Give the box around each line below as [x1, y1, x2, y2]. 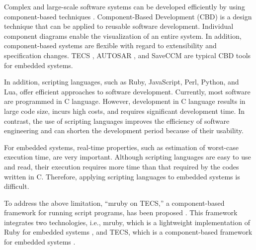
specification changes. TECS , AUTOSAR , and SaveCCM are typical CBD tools [4, 50, 251, 60]
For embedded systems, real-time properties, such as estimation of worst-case [4, 142, 239, 152]
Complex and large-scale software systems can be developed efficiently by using [4, 1, 245, 11]
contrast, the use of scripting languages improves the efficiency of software [4, 115, 230, 126]
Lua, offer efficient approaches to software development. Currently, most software [4, 86, 251, 96]
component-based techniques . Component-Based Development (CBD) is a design [4, 11, 252, 21]
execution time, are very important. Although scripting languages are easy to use [4, 152, 251, 162]
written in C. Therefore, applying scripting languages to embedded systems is [4, 171, 240, 181]
